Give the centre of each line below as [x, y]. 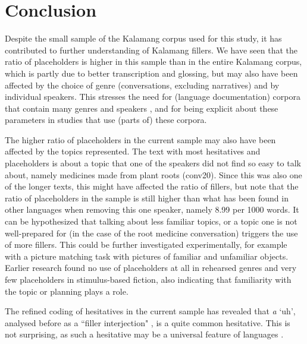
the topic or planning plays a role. [67, 291]
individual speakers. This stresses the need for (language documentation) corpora [153, 97]
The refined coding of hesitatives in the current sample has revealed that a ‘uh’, [150, 311]
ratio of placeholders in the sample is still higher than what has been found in [147, 198]
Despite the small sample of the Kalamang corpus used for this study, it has [143, 38]
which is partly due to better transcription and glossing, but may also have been [151, 73]
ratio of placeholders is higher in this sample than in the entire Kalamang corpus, [153, 61]
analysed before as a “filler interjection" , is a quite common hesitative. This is [148, 322]
